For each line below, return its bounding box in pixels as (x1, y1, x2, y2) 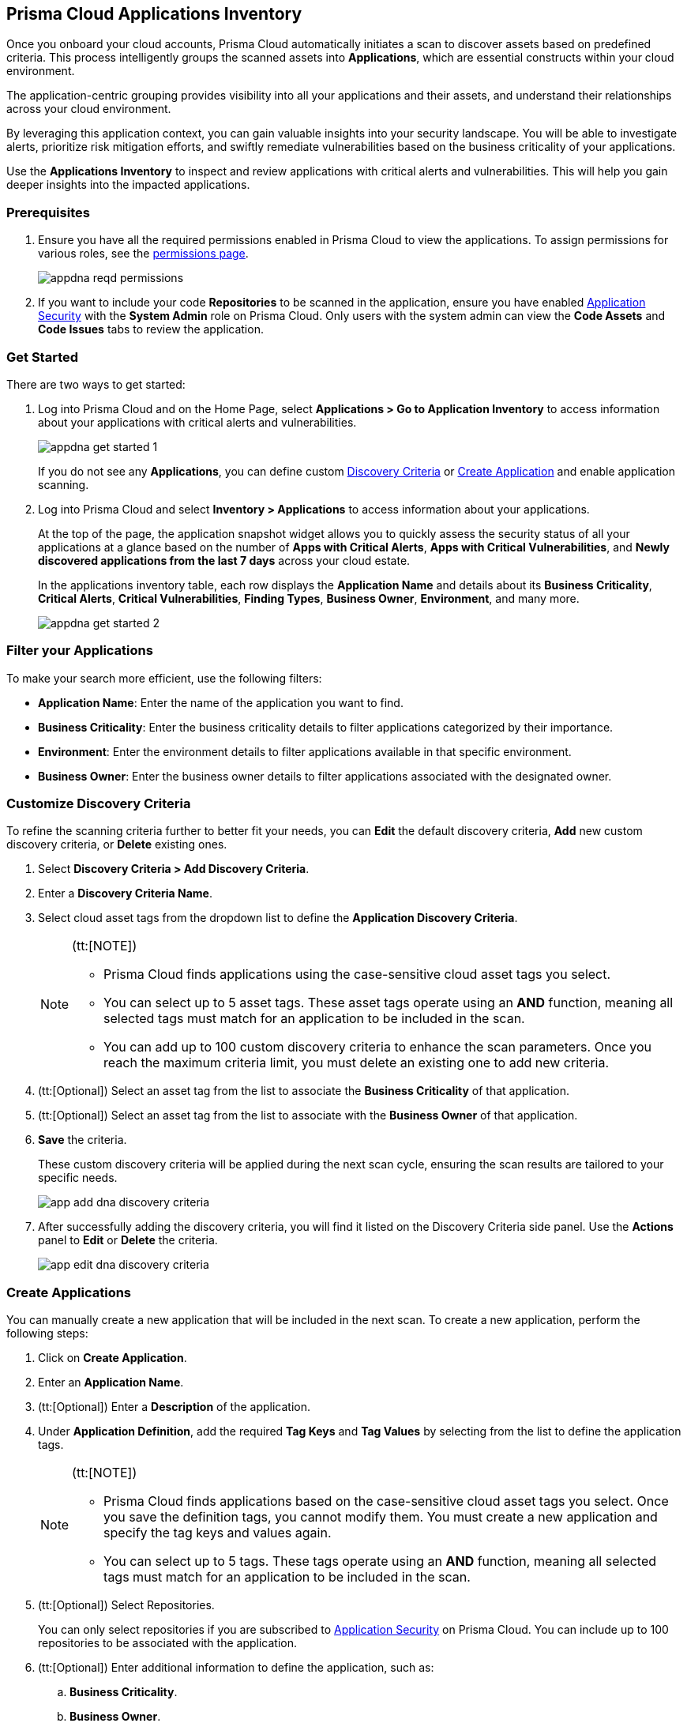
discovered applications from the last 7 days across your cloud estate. (38, 553, 411, 567)
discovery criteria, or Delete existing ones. (6, 837, 227, 852)
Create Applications (6, 1284, 132, 1300)
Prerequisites (6, 204, 90, 220)
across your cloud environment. (6, 102, 171, 116)
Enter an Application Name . (38, 1375, 184, 1390)
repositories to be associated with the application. (38, 1636, 297, 1650)
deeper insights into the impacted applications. (6, 178, 250, 192)
